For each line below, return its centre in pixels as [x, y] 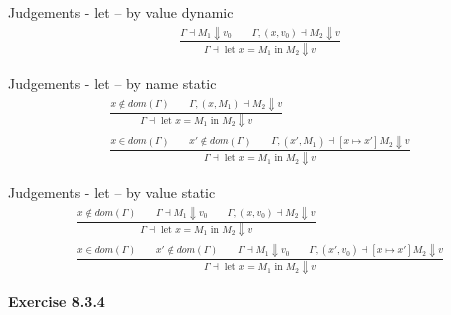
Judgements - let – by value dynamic [121, 12]
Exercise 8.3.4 [56, 301]
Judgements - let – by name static [112, 83]
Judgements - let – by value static [112, 192]
